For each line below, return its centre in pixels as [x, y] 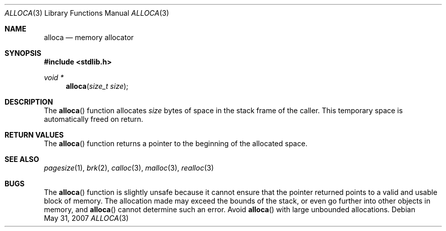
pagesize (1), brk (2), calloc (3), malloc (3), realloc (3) [129, 168]
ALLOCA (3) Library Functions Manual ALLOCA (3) [87, 13]
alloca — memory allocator [89, 37]
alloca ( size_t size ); [97, 86]
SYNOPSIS [23, 53]
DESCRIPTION [29, 102]
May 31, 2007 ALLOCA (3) [86, 218]
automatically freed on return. [94, 119]
